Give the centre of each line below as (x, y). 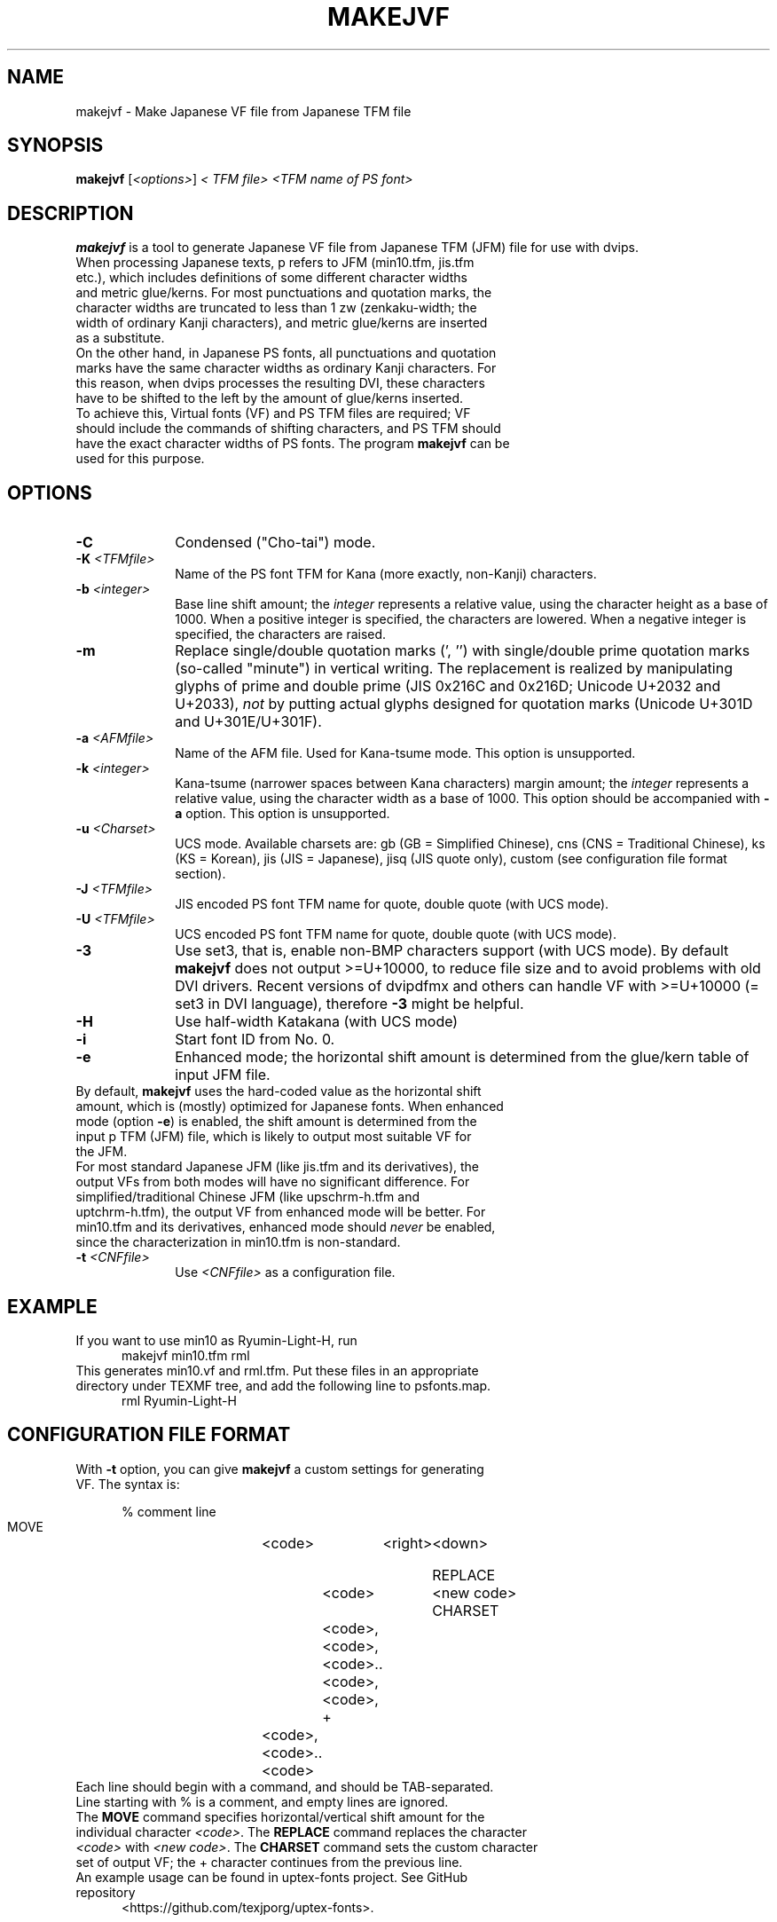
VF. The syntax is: (128, 1484)
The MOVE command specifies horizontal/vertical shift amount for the (280, 1816)
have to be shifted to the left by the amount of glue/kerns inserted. (270, 398)
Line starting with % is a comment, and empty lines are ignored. (262, 1801)
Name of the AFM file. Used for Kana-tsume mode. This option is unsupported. (405, 753)
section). (200, 874)
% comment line (169, 1511)
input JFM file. (223, 1075)
